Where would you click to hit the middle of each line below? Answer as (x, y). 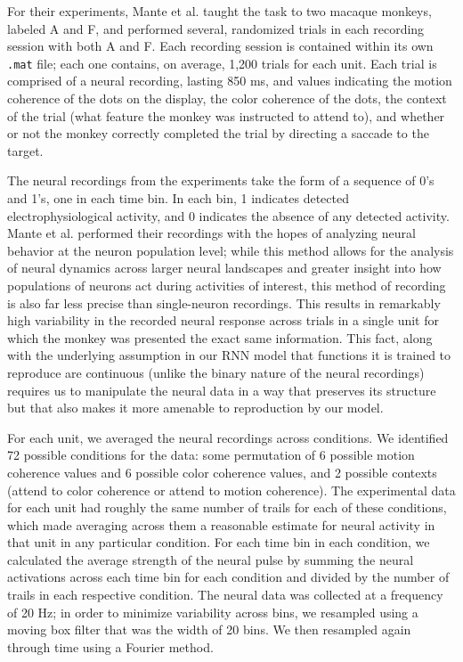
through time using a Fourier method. (110, 646)
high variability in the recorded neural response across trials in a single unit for (223, 320)
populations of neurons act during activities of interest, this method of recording (227, 285)
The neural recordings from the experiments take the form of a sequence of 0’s (221, 180)
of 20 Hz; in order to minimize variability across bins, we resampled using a (213, 612)
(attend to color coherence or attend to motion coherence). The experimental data (231, 490)
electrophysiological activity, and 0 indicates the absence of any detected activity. (228, 215)
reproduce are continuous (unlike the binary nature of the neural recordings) (216, 372)
